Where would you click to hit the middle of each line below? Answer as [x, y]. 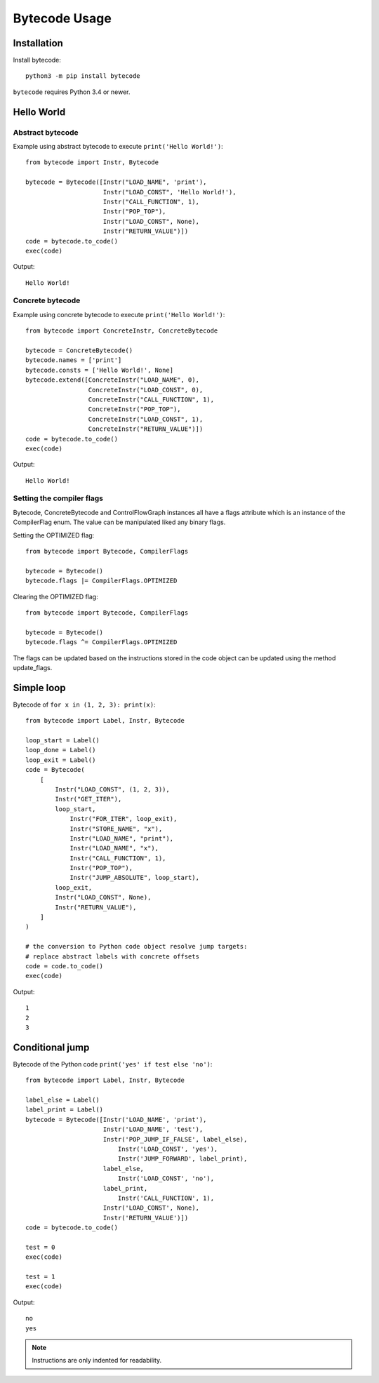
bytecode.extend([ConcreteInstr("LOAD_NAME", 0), [113, 380]
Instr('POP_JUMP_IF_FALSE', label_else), [175, 1139]
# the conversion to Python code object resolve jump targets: [137, 947]
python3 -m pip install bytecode [83, 76]
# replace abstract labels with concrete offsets [113, 956]
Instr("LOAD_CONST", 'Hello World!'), [169, 192]
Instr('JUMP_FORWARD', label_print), [182, 1159]
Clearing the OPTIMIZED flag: [55, 596]
